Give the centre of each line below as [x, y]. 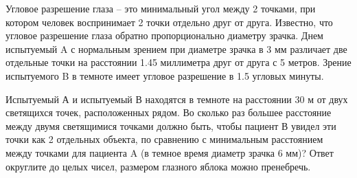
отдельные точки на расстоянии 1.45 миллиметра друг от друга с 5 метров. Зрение [178, 62]
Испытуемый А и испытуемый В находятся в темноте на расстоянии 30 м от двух [177, 99]
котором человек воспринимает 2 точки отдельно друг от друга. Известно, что [169, 22]
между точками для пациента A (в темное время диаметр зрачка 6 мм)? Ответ [170, 152]
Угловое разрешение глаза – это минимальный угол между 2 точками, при [161, 8]
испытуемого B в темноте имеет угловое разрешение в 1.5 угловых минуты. [165, 75]
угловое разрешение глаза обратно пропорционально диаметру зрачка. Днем [164, 35]
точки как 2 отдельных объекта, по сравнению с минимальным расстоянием [164, 139]
